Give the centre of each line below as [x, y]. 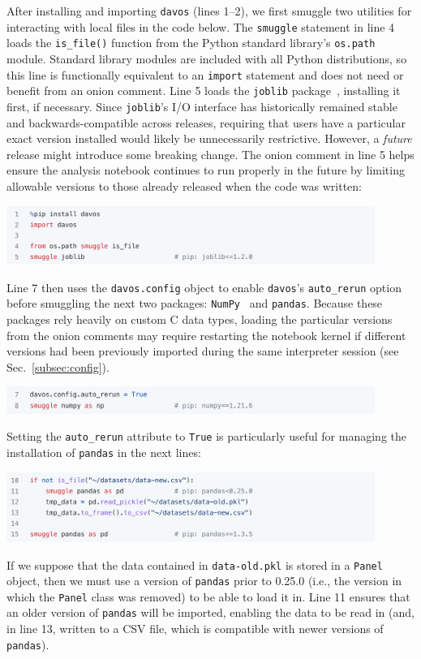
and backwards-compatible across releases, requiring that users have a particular [206, 122]
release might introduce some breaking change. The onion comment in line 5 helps [210, 154]
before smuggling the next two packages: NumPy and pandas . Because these [195, 303]
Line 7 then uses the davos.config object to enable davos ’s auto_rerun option [204, 287]
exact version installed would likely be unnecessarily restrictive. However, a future [209, 138]
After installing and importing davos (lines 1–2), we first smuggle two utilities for [209, 11]
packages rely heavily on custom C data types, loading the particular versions [200, 319]
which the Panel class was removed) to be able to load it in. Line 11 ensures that [208, 596]
